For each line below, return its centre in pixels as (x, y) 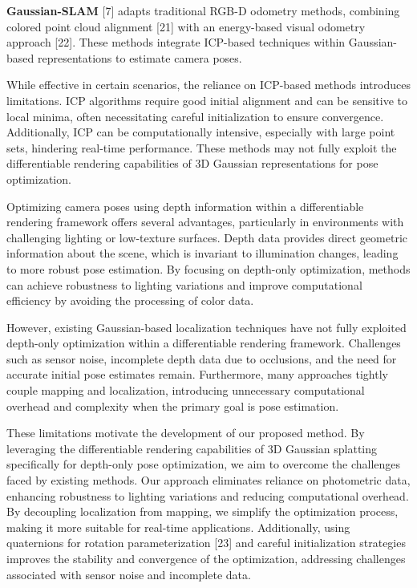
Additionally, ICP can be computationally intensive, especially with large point (201, 132)
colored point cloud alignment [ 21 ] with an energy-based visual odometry (186, 26)
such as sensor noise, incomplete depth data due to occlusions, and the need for (202, 358)
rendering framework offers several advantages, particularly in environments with (205, 222)
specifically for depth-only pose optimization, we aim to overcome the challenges (204, 464)
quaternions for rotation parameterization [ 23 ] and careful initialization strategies (206, 543)
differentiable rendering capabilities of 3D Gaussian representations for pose (192, 163)
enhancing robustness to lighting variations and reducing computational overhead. (208, 495)
